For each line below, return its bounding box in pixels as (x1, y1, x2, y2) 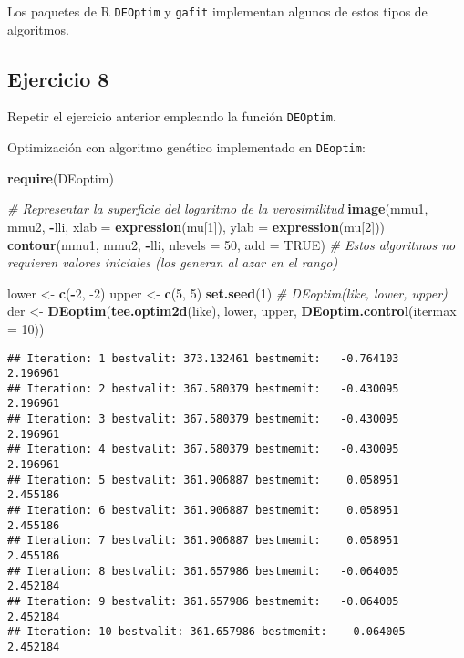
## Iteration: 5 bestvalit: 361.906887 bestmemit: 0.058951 (7, 473, 399, 486)
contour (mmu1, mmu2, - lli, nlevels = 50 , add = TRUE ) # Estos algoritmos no (7, 235, 456, 254)
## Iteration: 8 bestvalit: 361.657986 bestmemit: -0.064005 (7, 564, 399, 578)
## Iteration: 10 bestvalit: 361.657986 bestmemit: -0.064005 (7, 625, 406, 639)
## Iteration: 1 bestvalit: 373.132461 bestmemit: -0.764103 (7, 351, 399, 365)
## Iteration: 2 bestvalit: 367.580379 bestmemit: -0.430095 (7, 381, 399, 395)
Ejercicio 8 (7, 64, 109, 92)
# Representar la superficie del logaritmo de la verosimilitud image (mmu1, (7, 199, 428, 218)
